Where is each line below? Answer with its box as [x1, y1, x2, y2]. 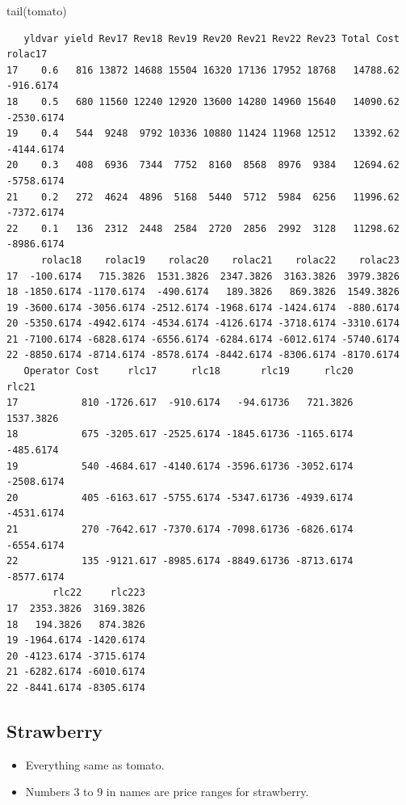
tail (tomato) [6, 2, 67, 19]
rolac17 [6, 48, 48, 61]
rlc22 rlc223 [52, 587, 145, 599]
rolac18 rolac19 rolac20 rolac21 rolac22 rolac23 [40, 254, 400, 266]
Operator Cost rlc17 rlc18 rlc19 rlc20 [23, 365, 354, 377]
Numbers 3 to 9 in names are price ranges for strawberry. [25, 783, 309, 800]
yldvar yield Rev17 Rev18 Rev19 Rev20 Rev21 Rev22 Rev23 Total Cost [23, 32, 400, 44]
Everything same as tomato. [25, 756, 165, 773]
